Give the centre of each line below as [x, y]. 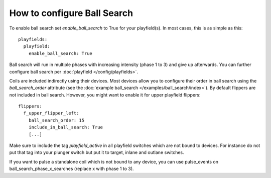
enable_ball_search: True [60, 53]
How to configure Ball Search [71, 13]
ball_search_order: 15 [56, 120]
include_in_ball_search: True [65, 127]
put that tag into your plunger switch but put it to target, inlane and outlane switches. [97, 152]
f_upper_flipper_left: [51, 113]
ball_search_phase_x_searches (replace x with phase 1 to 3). [72, 169]
